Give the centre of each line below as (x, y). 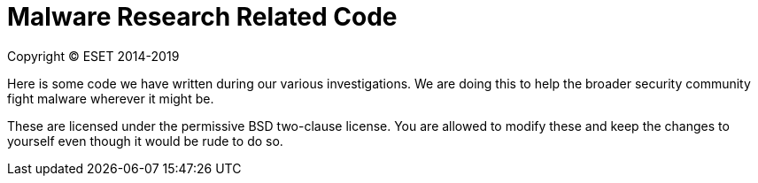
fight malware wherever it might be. (111, 98)
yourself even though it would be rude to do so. (145, 141)
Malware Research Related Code (202, 17)
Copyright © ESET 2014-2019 (93, 56)
